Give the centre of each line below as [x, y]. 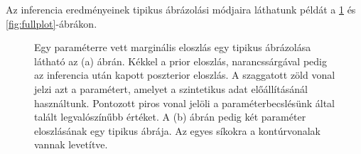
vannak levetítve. [71, 144]
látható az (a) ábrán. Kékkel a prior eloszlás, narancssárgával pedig [180, 61]
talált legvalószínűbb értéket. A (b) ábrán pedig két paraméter [170, 117]
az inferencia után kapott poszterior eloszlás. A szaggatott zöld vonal [185, 75]
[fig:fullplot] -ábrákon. [52, 23]
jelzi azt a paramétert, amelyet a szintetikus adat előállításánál [171, 88]
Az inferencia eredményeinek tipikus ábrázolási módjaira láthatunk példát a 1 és [181, 9]
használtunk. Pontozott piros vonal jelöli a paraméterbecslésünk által [184, 103]
